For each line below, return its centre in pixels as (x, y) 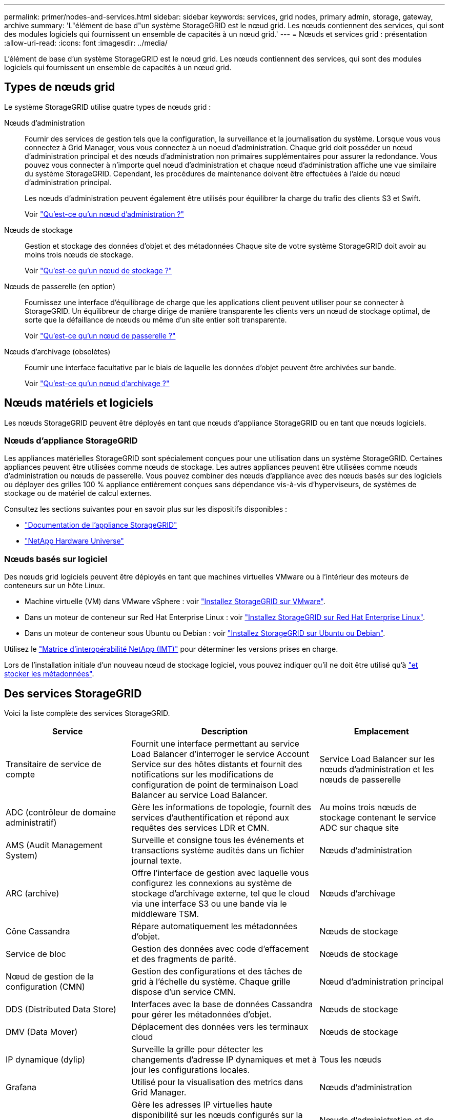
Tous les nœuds (350, 1060)
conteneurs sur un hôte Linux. (55, 586)
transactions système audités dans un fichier (218, 851)
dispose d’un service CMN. (183, 992)
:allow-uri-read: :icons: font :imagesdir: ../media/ (86, 43)
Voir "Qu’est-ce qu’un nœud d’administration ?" (105, 214)
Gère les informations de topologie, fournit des (221, 807)
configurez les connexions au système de (212, 883)
